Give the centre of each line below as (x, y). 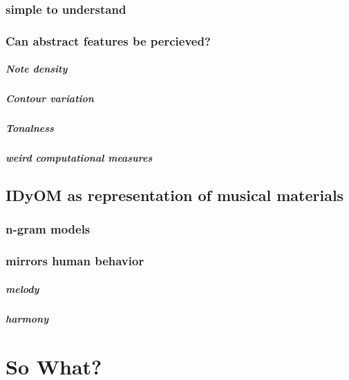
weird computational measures (79, 158)
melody (22, 288)
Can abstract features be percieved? (108, 40)
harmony (27, 318)
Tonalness (30, 128)
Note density (37, 69)
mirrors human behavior (75, 261)
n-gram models (48, 229)
